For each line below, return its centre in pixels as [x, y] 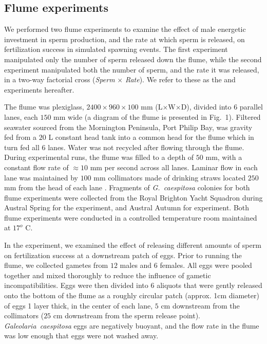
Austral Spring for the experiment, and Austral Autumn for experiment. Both [127, 207]
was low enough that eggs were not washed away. [81, 336]
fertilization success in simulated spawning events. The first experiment [116, 49]
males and [136, 265]
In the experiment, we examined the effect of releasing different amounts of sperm [133, 245]
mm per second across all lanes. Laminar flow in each [174, 167]
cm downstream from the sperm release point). [127, 315]
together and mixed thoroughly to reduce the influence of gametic [108, 275]
